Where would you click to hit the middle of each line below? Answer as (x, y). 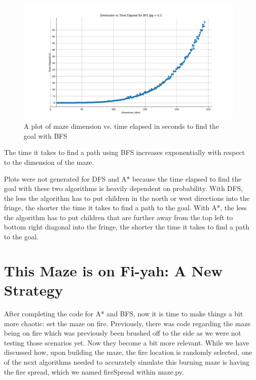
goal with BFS (46, 135)
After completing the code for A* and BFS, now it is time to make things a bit (124, 313)
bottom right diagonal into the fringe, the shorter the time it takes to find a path (127, 227)
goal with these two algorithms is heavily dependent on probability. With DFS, (124, 188)
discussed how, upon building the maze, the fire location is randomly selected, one (128, 352)
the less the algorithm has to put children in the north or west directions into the (127, 198)
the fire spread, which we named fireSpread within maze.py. (94, 371)
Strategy (34, 290)
